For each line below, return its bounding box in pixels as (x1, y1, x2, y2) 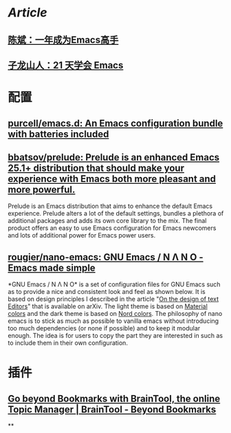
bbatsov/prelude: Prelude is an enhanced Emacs (8, 151, 220, 163)
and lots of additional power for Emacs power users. (8, 231, 156, 240)
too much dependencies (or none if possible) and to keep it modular (8, 324, 201, 332)
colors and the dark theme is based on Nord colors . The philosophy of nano (8, 310, 223, 318)
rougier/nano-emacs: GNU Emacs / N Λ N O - (8, 251, 203, 263)
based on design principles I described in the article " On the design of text (8, 295, 219, 304)
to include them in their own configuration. (8, 339, 128, 347)
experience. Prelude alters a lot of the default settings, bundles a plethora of (8, 209, 224, 218)
